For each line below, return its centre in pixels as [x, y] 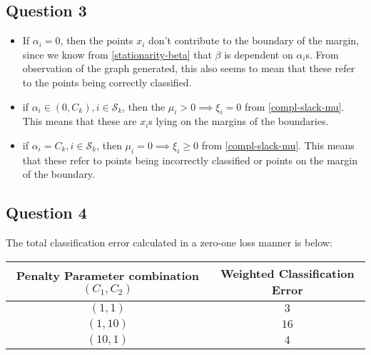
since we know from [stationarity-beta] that [117, 54]
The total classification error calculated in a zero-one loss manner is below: [169, 242]
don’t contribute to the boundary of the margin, [254, 40]
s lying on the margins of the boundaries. [239, 121]
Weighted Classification [287, 273]
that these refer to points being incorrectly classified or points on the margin [190, 160]
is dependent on [259, 54]
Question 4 [46, 212]
